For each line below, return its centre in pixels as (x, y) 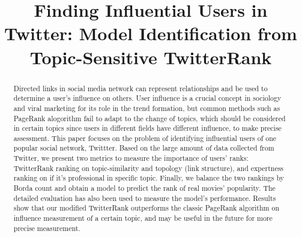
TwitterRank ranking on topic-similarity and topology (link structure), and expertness (149, 168)
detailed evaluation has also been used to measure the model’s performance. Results (145, 198)
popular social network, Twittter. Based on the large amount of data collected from (144, 148)
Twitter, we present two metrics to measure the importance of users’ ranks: (131, 158)
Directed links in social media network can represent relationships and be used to (140, 88)
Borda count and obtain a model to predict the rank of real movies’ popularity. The (144, 188)
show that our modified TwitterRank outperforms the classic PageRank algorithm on (146, 208)
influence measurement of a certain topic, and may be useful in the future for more (143, 218)
